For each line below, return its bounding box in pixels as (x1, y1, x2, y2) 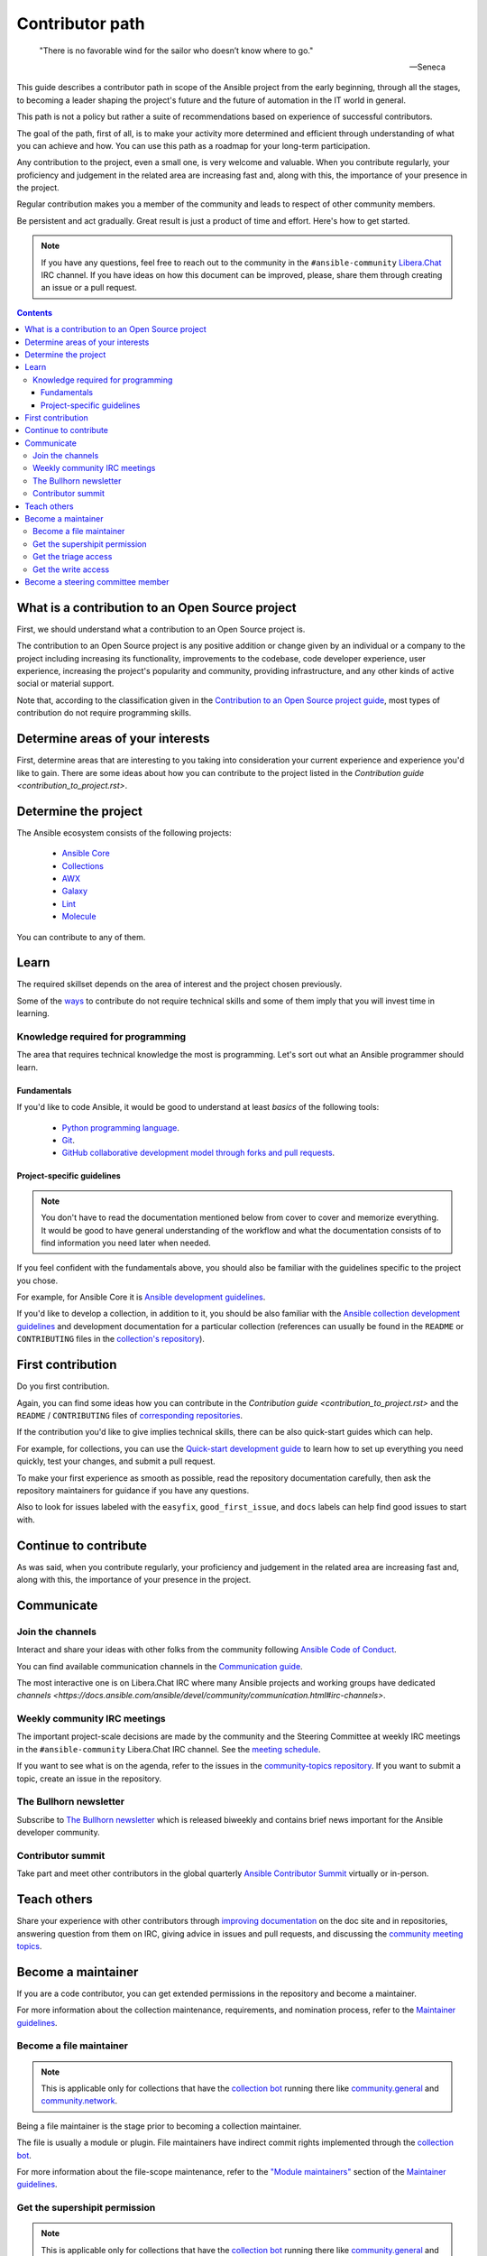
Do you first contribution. (16, 1381, 110, 1392)
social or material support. (16, 678, 115, 689)
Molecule (61, 911, 96, 922)
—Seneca (409, 61, 446, 72)
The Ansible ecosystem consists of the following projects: (16, 827, 232, 838)
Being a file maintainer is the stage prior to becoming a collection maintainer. (16, 2121, 302, 2131)
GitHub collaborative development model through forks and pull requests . (61, 1147, 335, 1159)
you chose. (16, 1275, 59, 1286)
